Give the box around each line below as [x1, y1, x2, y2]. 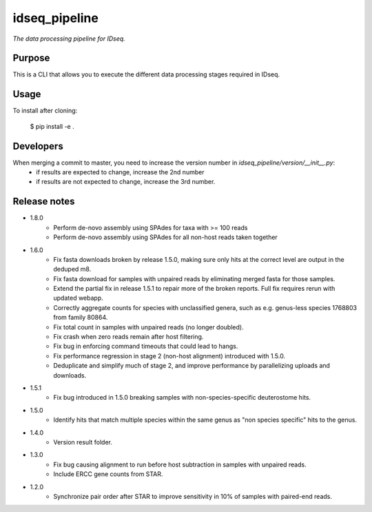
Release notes [12, 196, 75, 207]
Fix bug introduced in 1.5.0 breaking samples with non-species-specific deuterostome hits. [53, 393, 311, 402]
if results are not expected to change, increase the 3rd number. [36, 178, 216, 186]
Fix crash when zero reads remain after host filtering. [53, 333, 204, 341]
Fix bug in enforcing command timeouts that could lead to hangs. [53, 342, 238, 351]
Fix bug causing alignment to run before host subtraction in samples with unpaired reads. [53, 460, 307, 469]
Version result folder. [53, 438, 113, 446]
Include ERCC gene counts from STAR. [53, 470, 163, 478]
